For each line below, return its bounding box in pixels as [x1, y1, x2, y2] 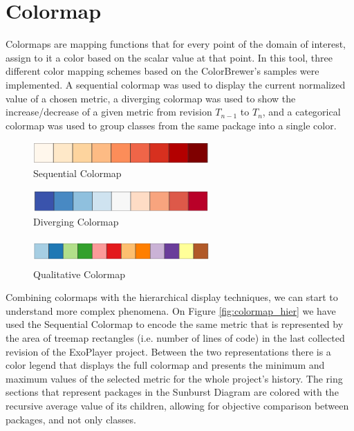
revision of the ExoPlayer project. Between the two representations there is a [6, 344, 331, 358]
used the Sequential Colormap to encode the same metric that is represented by [6, 317, 344, 331]
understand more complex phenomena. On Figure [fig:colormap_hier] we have [6, 303, 336, 318]
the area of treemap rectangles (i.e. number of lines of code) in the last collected [6, 331, 345, 345]
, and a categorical [262, 104, 341, 119]
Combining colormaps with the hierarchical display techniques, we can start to [6, 290, 338, 304]
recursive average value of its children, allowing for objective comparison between [6, 398, 349, 413]
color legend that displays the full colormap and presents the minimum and [6, 358, 325, 372]
